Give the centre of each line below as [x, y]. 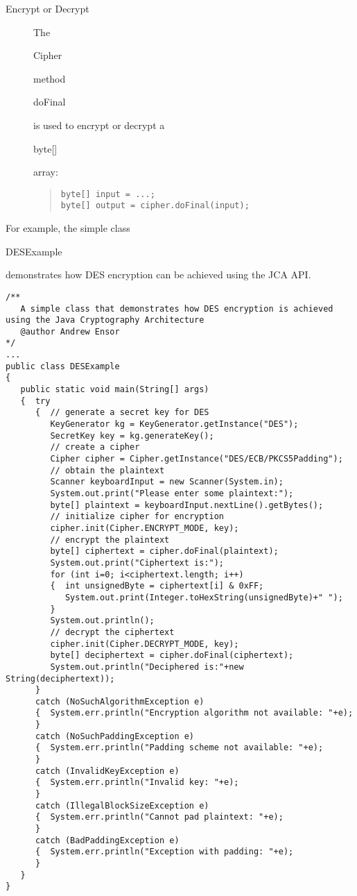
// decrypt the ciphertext [112, 632]
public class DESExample [63, 366]
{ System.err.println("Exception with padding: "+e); [164, 852]
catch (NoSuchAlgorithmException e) [120, 701]
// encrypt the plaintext [110, 540]
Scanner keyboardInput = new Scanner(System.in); [167, 482]
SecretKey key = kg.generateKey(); [132, 436]
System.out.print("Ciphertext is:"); [137, 563]
